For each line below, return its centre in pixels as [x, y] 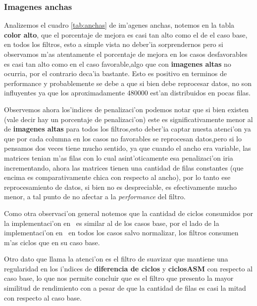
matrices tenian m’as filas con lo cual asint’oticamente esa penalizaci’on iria [119, 157]
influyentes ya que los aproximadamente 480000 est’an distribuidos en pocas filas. [128, 93]
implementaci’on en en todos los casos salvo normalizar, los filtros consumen [121, 233]
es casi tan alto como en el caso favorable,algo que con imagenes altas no [118, 64]
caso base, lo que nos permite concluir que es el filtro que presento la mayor [119, 278]
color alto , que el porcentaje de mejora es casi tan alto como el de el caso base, [126, 34]
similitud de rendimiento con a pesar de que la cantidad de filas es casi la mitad [125, 288]
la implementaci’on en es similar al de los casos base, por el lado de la [112, 223]
